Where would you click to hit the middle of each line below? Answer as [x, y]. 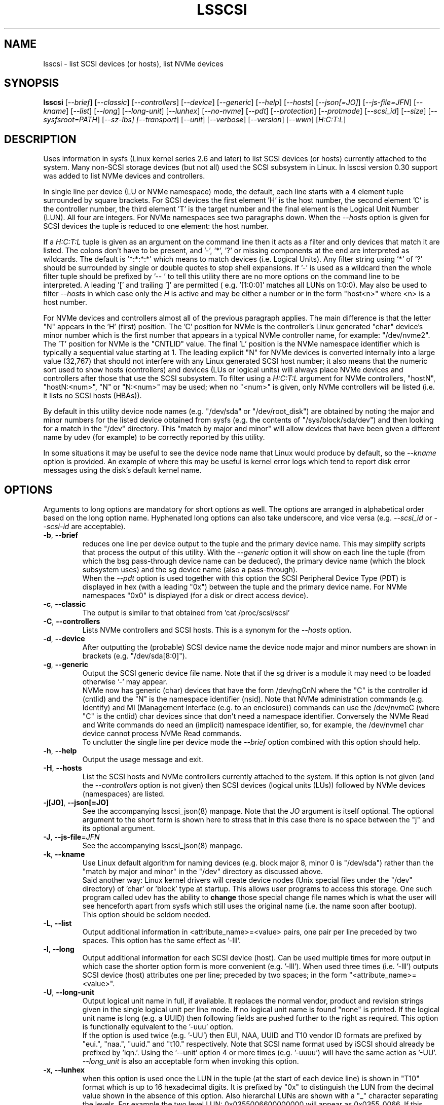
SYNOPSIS [32, 83]
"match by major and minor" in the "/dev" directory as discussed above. [202, 872]
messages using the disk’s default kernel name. [122, 470]
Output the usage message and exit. [143, 759]
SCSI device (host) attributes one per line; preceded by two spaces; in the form [215, 975]
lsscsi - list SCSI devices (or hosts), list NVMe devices [133, 63]
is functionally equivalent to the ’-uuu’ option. [158, 1027]
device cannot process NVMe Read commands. [162, 734]
